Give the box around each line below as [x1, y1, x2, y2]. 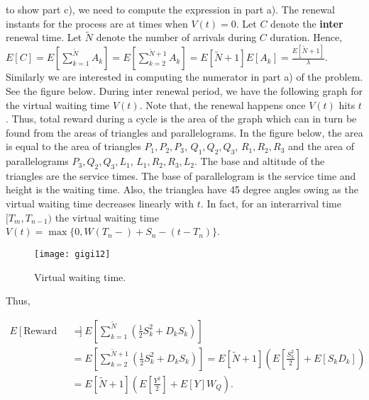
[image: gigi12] [34, 248, 111, 259]
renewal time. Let [6, 30, 82, 45]
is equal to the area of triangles [6, 139, 141, 154]
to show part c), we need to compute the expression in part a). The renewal [6, 2, 335, 16]
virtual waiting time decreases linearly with [6, 196, 194, 211]
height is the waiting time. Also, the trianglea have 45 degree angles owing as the [6, 182, 358, 197]
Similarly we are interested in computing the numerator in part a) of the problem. [6, 69, 363, 84]
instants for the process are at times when [6, 16, 188, 30]
